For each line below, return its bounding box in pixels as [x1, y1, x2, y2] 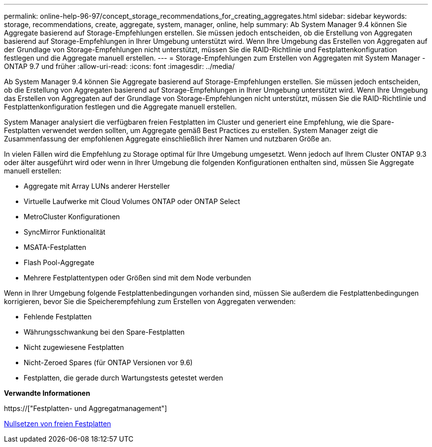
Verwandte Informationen [4, 389, 90, 397]
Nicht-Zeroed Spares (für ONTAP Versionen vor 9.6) [24, 358, 193, 367]
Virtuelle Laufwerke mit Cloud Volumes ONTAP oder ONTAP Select [24, 197, 240, 206]
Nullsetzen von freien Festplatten [4, 419, 111, 428]
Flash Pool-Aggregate [24, 258, 95, 267]
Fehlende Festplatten [24, 312, 92, 321]
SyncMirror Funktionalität [24, 228, 106, 236]
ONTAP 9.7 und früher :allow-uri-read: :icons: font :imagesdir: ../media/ [4, 62, 235, 70]
